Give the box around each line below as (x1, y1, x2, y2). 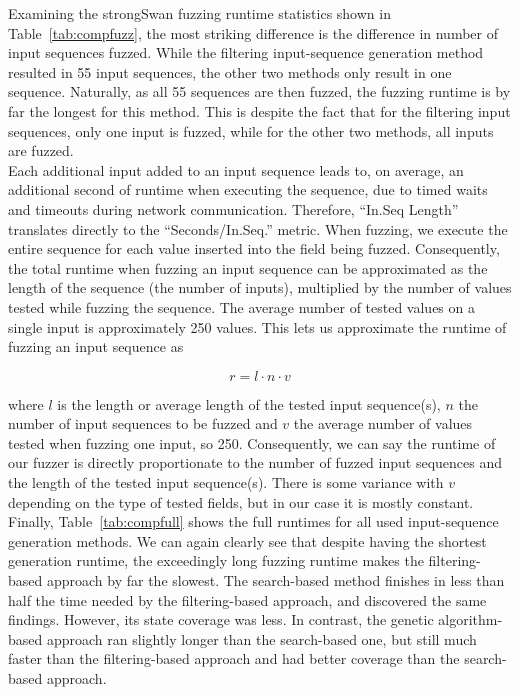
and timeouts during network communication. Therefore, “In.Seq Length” (8, 198, 459, 219)
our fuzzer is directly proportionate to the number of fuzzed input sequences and (8, 452, 502, 473)
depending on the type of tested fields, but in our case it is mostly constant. (8, 491, 474, 512)
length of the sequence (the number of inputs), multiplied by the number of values (8, 277, 512, 298)
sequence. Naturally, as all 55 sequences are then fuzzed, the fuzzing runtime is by (8, 81, 511, 102)
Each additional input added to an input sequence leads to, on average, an (8, 159, 464, 180)
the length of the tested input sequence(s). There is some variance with (8, 472, 444, 493)
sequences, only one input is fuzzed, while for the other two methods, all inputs (8, 120, 494, 141)
